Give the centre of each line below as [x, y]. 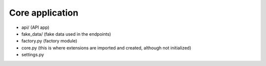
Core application [44, 13]
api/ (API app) [35, 27]
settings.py [33, 55]
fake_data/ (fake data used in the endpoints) [66, 34]
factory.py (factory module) [49, 41]
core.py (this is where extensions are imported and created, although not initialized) [106, 48]
